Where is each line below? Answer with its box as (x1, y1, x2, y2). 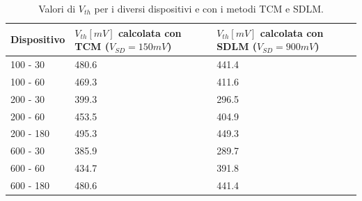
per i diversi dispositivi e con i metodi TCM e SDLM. (94, 1, 324, 15)
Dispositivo (10, 32, 65, 47)
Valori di (38, 1, 76, 15)
